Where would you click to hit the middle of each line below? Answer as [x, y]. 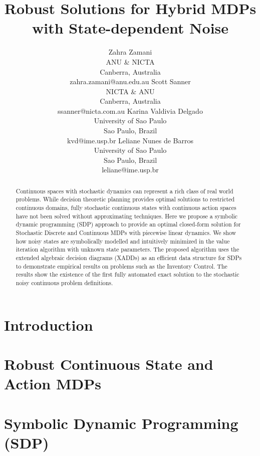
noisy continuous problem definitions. [64, 283]
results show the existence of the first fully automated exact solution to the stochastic [127, 274]
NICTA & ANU [130, 91]
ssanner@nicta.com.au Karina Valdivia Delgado [130, 110]
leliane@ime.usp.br [130, 170]
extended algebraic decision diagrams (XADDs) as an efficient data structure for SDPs [129, 258]
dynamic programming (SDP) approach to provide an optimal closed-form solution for [128, 224]
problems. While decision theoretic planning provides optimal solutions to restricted [125, 199]
